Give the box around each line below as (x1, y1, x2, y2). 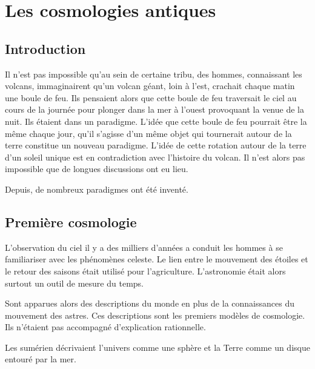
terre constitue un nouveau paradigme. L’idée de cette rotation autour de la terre (5, 139, 307, 151)
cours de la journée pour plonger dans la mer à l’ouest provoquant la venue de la (5, 103, 304, 116)
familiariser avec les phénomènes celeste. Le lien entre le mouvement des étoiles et (5, 253, 308, 265)
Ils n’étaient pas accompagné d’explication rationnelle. (5, 321, 206, 333)
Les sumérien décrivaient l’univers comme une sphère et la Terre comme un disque (5, 341, 310, 353)
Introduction (5, 39, 86, 58)
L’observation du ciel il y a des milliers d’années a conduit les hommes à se (5, 241, 283, 253)
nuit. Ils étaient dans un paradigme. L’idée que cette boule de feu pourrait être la (5, 115, 307, 127)
